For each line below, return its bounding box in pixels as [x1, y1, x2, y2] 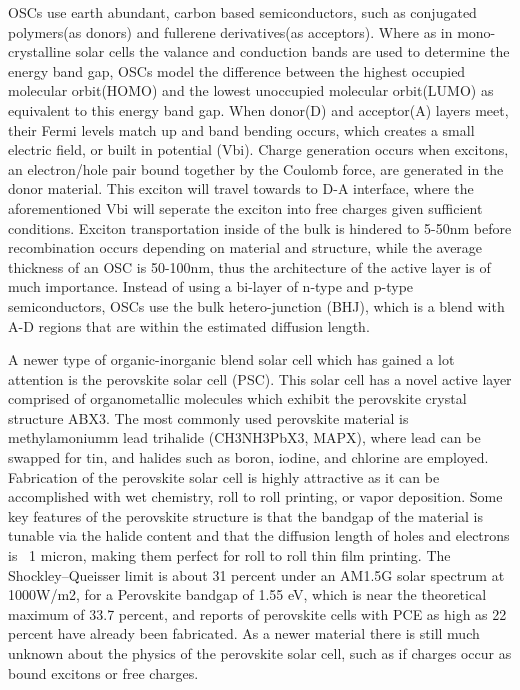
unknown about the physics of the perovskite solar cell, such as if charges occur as [8, 643, 512, 663]
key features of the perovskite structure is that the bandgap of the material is [8, 505, 484, 526]
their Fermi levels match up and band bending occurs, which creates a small [8, 119, 475, 140]
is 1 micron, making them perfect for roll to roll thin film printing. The [8, 545, 451, 566]
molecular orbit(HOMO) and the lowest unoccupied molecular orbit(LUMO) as [8, 80, 494, 101]
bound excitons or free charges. [8, 662, 199, 683]
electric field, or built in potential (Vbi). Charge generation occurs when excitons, [8, 139, 509, 160]
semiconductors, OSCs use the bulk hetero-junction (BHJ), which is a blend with [8, 295, 505, 316]
